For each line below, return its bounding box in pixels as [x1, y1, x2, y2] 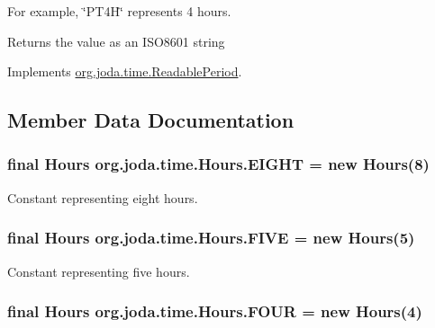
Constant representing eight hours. [7, 188, 198, 207]
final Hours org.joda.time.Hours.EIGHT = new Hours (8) [7, 153, 430, 175]
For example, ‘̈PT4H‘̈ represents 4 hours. [7, 2, 231, 20]
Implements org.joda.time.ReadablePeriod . [7, 62, 242, 81]
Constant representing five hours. [7, 262, 190, 280]
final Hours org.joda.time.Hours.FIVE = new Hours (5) [7, 226, 415, 249]
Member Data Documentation [7, 106, 295, 134]
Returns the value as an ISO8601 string [7, 31, 225, 50]
